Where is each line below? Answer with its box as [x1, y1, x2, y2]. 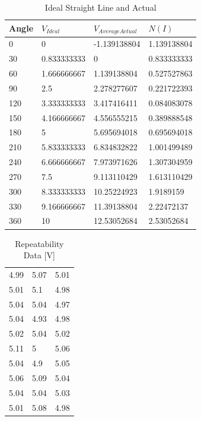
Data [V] [23, 249, 55, 261]
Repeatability [15, 237, 64, 249]
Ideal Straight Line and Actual [44, 1, 157, 13]
